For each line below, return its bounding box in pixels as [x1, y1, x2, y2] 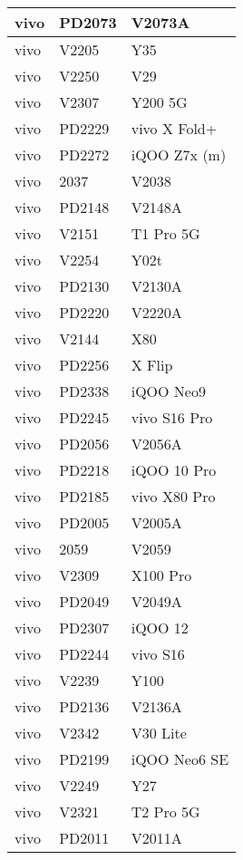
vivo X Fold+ [131, 118, 218, 139]
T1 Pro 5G [131, 223, 200, 244]
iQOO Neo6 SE [131, 749, 229, 769]
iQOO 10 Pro [131, 459, 217, 480]
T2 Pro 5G [131, 801, 200, 822]
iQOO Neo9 [131, 381, 206, 401]
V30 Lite [131, 722, 187, 743]
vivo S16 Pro [131, 407, 213, 428]
